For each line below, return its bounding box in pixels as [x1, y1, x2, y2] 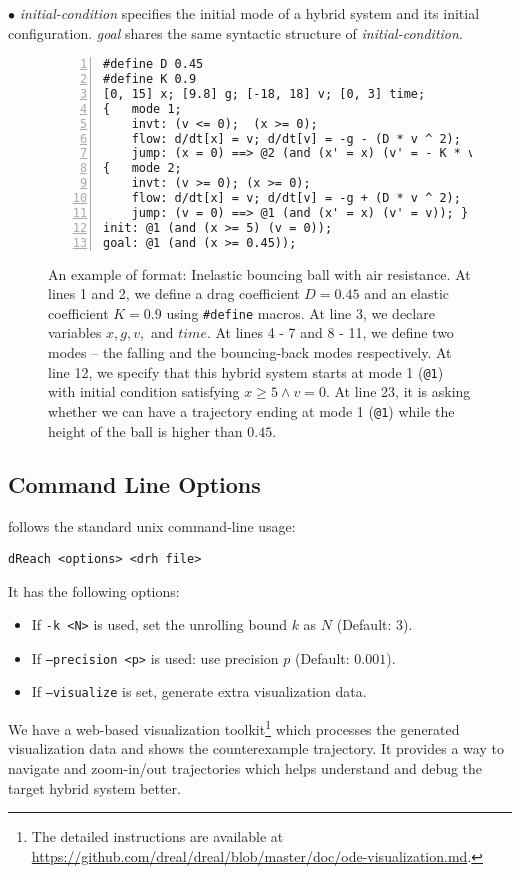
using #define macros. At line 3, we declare [166, 302, 435, 323]
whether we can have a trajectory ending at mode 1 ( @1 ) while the [48, 400, 455, 421]
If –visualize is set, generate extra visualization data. [31, 681, 367, 702]
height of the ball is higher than [48, 420, 243, 441]
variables [48, 322, 102, 343]
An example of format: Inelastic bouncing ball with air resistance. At [48, 263, 471, 284]
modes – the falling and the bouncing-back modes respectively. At [48, 342, 452, 362]
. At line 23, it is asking [325, 381, 471, 402]
